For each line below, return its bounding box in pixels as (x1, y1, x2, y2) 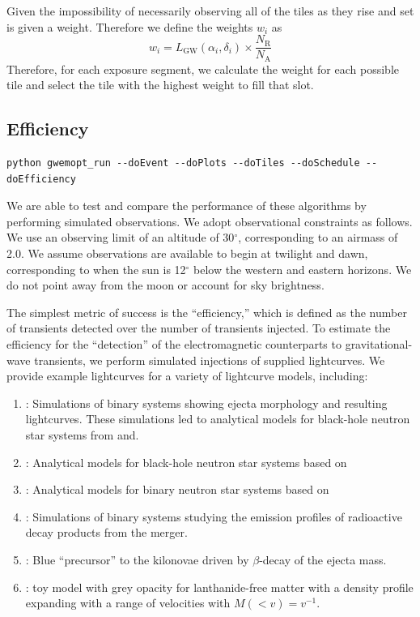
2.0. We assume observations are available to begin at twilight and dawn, (6, 245, 368, 262)
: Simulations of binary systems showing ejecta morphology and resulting (25, 394, 388, 411)
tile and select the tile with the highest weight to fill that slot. (6, 76, 314, 93)
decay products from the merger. (25, 524, 188, 541)
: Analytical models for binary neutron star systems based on (25, 481, 329, 498)
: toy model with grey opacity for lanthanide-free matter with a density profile (25, 578, 414, 595)
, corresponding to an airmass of (238, 229, 398, 246)
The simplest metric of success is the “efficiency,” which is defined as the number (6, 303, 407, 320)
